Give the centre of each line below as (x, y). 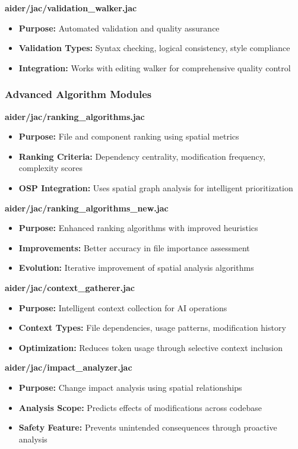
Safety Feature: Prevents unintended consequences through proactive (148, 427)
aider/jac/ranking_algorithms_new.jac (87, 208)
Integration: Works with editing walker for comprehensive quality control (155, 67)
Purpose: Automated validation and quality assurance (119, 28)
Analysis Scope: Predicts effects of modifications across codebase (140, 407)
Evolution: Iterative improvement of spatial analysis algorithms (136, 268)
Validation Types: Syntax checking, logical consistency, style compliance (154, 48)
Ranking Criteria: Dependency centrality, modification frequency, (142, 156)
